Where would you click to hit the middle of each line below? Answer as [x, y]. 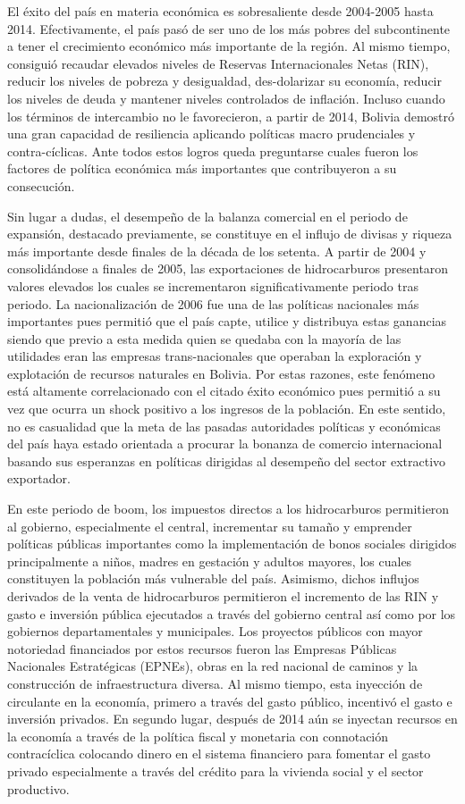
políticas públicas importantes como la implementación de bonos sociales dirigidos [232, 544]
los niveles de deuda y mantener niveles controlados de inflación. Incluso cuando [226, 98]
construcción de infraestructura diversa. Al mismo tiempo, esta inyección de [215, 683]
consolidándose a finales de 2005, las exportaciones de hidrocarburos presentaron [228, 268]
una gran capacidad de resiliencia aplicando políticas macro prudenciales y [211, 134]
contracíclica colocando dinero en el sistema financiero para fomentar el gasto [219, 754]
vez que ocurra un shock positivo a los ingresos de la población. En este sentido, [227, 409]
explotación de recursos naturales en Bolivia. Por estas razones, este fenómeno [221, 373]
